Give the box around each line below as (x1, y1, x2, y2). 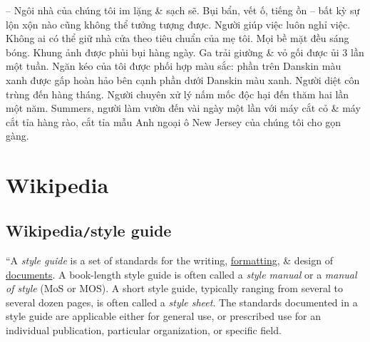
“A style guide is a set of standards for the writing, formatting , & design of (6, 253, 333, 268)
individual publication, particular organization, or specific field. (6, 323, 282, 338)
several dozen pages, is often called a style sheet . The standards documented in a (6, 294, 358, 309)
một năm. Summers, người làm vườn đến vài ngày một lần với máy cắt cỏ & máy (6, 100, 361, 115)
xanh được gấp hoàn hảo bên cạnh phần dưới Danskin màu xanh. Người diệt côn (6, 72, 360, 87)
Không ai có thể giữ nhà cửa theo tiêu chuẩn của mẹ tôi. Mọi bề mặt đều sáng (6, 31, 349, 46)
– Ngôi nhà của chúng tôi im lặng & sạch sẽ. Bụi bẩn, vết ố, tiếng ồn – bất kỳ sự (6, 3, 360, 17)
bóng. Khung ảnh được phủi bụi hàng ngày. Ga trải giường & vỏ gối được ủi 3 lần (6, 44, 364, 59)
